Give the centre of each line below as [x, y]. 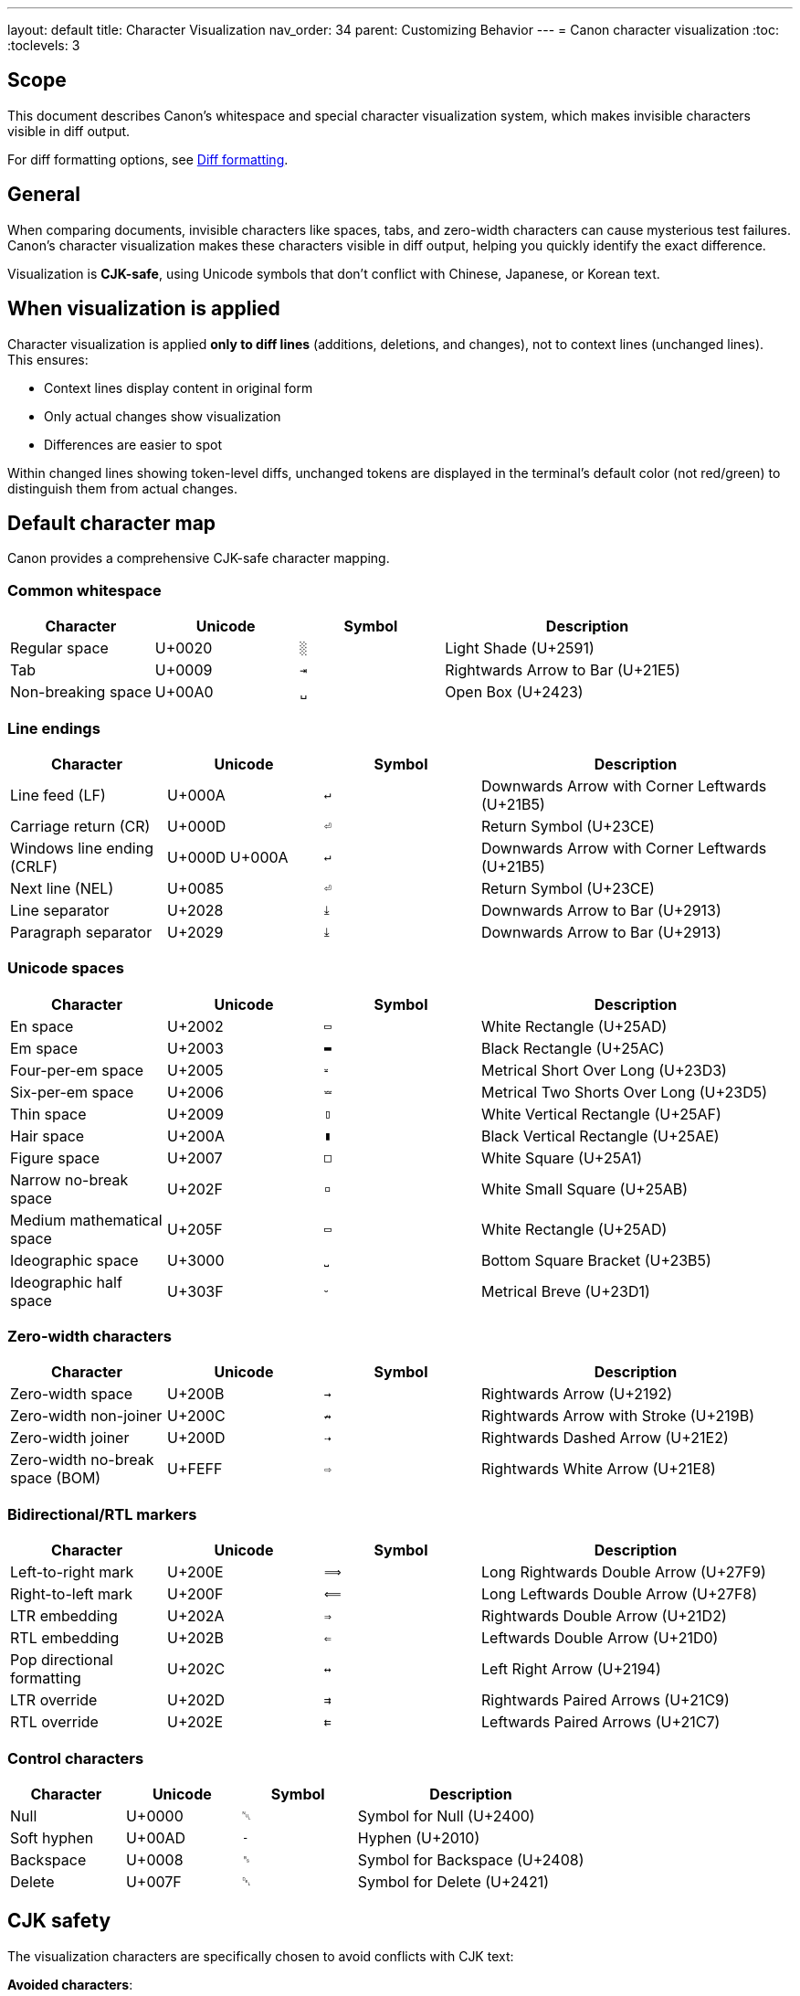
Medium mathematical [86, 1220]
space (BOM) [56, 1478]
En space [42, 1026]
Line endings [54, 728]
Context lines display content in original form [179, 388]
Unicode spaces [66, 968]
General [44, 195]
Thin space [48, 1114]
